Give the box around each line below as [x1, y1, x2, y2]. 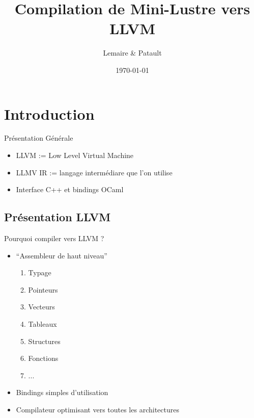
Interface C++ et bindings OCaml [16, 184, 124, 195]
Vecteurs [28, 301, 55, 312]
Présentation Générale [4, 133, 73, 143]
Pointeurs [28, 284, 58, 295]
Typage [28, 267, 51, 278]
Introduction [4, 103, 95, 124]
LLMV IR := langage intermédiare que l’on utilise [16, 167, 173, 177]
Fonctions [28, 353, 59, 363]
